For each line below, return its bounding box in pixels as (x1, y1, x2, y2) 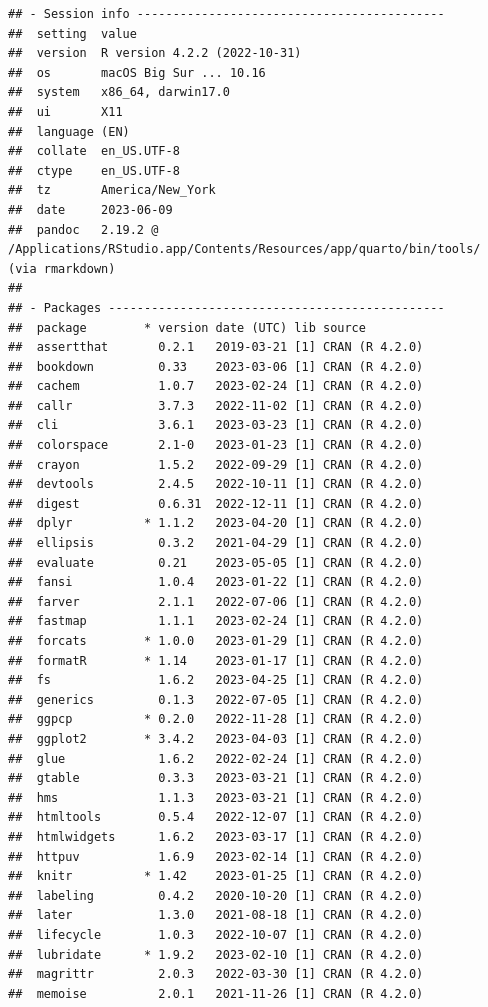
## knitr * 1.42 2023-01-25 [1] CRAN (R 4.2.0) (8, 869, 424, 884)
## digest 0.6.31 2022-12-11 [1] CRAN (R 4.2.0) (8, 496, 424, 511)
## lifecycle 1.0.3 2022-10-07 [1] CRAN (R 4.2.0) (8, 927, 424, 942)
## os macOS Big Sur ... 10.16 (8, 65, 266, 80)
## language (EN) (8, 124, 130, 139)
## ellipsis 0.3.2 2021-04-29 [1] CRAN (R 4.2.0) (8, 536, 424, 551)
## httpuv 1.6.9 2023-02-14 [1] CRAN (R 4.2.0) (8, 849, 424, 864)
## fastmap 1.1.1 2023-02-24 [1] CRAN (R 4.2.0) (8, 614, 424, 629)
